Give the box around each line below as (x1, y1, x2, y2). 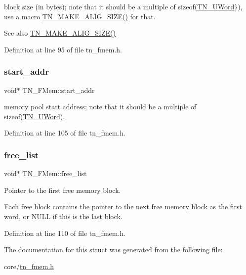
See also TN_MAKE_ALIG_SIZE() (4, 28, 116, 38)
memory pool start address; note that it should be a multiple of (4, 101, 197, 112)
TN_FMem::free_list (22, 168, 87, 179)
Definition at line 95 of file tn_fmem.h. (4, 44, 122, 54)
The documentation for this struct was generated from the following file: (4, 244, 223, 255)
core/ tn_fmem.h (4, 261, 54, 271)
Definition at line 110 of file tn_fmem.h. (4, 228, 125, 238)
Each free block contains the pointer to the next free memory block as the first (4, 201, 243, 212)
